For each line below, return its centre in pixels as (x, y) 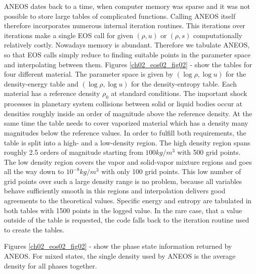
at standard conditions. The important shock (179, 93)
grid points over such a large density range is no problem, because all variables (123, 181)
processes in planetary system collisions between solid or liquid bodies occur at (123, 104)
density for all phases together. (51, 265)
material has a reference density (52, 93)
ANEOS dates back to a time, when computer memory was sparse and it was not (127, 6)
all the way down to (34, 171)
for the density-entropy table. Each (184, 83)
